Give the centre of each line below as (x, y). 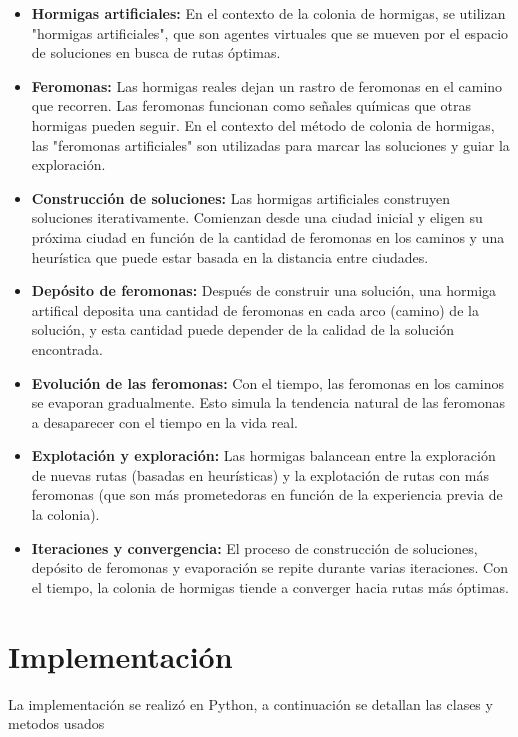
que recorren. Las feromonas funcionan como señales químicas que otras (251, 105)
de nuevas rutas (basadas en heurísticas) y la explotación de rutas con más (260, 474)
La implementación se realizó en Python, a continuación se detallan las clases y (250, 703)
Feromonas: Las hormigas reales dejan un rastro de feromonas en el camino (267, 85)
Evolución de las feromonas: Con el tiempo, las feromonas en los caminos (268, 382)
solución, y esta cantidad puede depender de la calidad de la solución (243, 329)
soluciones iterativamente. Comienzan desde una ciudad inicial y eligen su (257, 217)
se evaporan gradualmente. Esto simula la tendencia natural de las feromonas (268, 402)
